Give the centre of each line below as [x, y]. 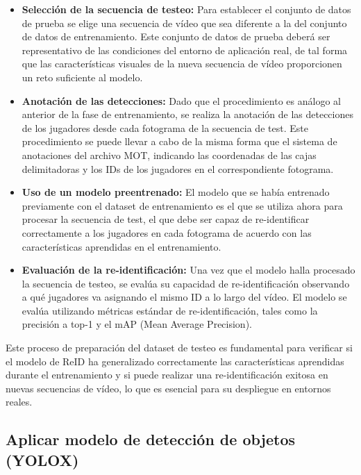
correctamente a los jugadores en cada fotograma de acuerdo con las [167, 232]
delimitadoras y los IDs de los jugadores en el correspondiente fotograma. [178, 168]
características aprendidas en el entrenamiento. [121, 246]
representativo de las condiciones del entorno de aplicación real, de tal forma [185, 50]
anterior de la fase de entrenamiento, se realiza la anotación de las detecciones [187, 114]
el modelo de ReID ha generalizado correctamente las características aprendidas [175, 361]
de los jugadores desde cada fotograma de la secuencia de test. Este [165, 127]
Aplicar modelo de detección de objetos [150, 439]
